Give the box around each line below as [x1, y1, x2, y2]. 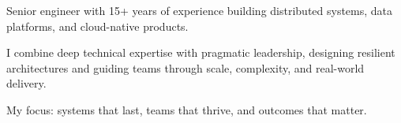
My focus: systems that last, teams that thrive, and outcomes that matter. [6, 101, 367, 117]
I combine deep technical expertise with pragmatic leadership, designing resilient [6, 44, 395, 61]
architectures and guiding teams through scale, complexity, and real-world [6, 59, 365, 76]
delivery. [6, 75, 47, 91]
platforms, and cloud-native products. [6, 17, 189, 34]
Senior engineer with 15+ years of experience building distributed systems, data [6, 2, 393, 18]
